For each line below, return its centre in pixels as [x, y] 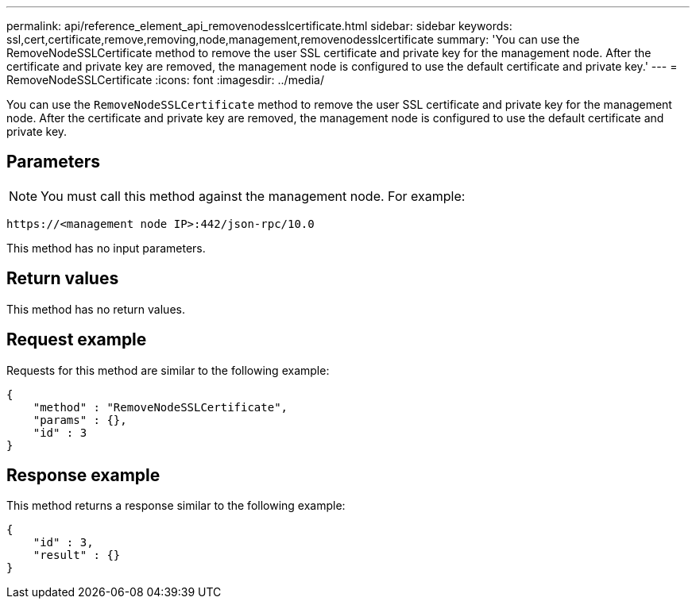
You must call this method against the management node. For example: [253, 196]
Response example [83, 475]
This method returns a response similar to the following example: [176, 506]
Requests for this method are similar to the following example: [168, 370]
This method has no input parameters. [106, 248]
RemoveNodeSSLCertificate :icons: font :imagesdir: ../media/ [165, 80]
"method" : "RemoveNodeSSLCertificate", [160, 407]
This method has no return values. [96, 309]
